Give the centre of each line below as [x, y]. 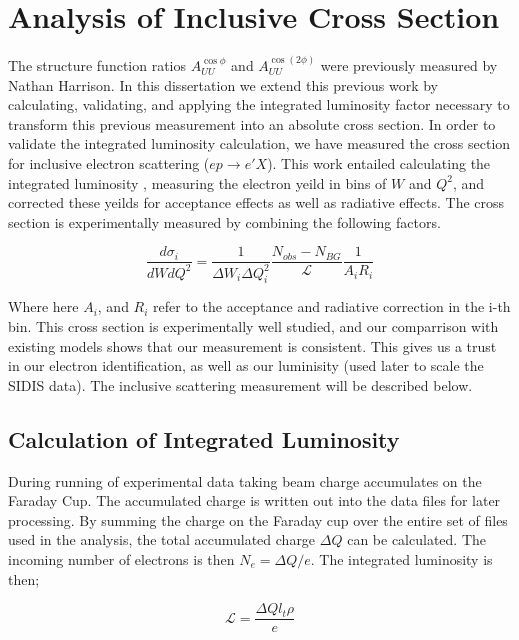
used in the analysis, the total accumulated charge [162, 539]
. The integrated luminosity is [401, 559]
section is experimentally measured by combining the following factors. [224, 221]
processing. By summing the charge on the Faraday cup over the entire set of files [258, 519]
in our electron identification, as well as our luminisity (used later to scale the [246, 365]
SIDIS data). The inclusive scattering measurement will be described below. [240, 384]
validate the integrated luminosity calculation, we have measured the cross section [259, 143]
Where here [43, 306]
